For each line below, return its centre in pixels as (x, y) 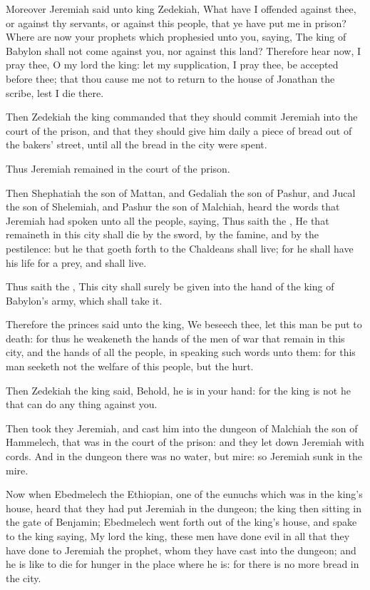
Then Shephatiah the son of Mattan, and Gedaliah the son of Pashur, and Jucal (181, 192)
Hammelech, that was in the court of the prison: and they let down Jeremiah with (185, 442)
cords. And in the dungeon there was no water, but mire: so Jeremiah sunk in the (184, 456)
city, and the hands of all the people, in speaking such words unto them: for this (181, 352)
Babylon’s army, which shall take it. (84, 300)
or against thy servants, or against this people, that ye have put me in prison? (176, 22)
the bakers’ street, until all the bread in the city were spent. (137, 144)
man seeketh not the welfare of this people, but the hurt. (130, 366)
